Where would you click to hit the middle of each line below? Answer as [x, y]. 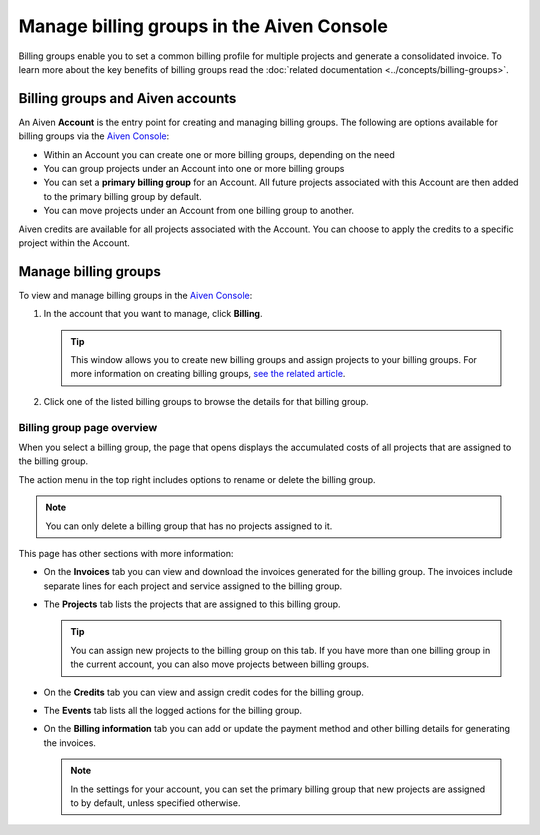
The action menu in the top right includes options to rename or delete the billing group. [197, 479]
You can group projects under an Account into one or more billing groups [194, 169]
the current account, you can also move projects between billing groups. [220, 664]
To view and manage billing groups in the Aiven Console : [135, 295]
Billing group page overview [88, 427]
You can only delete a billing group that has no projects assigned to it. [189, 526]
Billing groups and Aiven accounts [127, 98]
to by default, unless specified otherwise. [155, 803]
